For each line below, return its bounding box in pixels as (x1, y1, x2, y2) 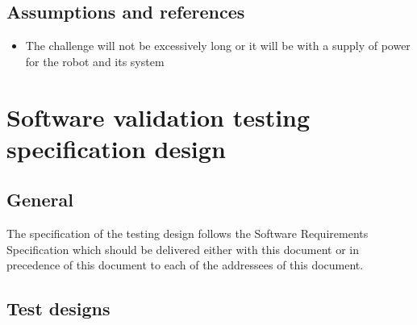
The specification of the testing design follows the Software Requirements (6, 225, 369, 242)
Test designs (6, 296, 111, 321)
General (6, 187, 73, 212)
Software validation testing (6, 100, 311, 133)
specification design (6, 131, 226, 165)
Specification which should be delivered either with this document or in (6, 240, 360, 257)
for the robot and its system (25, 52, 165, 69)
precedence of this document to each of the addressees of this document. (6, 256, 364, 273)
